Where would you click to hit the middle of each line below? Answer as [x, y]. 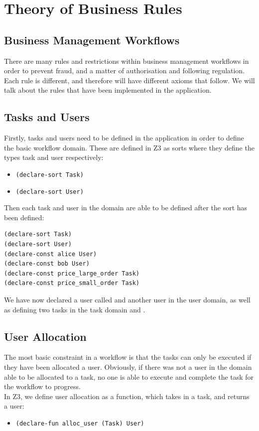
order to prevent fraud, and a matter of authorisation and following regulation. [125, 71]
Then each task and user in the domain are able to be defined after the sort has [126, 208]
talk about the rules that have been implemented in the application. [108, 90]
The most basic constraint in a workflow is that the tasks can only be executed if [128, 357]
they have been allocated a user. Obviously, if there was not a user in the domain [128, 366]
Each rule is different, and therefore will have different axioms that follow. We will [129, 80]
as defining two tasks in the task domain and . [75, 309]
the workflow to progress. [42, 386]
